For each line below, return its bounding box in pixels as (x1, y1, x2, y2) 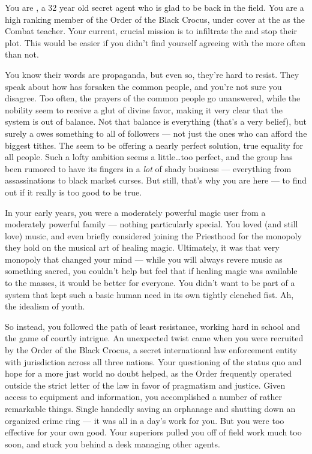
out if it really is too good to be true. (5, 185, 142, 198)
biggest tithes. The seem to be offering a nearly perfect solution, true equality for (5, 139, 304, 151)
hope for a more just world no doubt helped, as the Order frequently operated (5, 367, 292, 380)
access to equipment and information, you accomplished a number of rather (5, 390, 282, 403)
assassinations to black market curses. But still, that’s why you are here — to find (5, 174, 307, 187)
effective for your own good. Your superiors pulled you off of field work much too (5, 426, 302, 438)
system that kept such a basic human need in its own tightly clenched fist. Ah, (5, 288, 294, 300)
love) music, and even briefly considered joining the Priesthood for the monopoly (5, 229, 302, 242)
